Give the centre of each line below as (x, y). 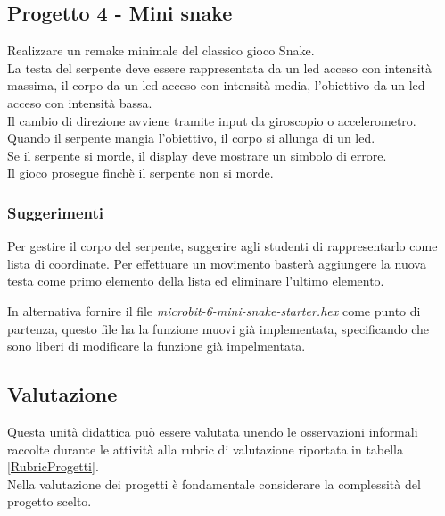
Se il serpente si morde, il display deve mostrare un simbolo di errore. (197, 155)
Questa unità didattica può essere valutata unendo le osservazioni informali (213, 431)
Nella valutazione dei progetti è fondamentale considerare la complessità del (214, 483)
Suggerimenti (56, 212)
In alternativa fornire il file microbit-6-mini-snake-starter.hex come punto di (214, 310)
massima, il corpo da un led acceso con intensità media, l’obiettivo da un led (216, 85)
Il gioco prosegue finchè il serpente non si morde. (140, 173)
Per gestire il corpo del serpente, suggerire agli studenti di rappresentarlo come (222, 246)
